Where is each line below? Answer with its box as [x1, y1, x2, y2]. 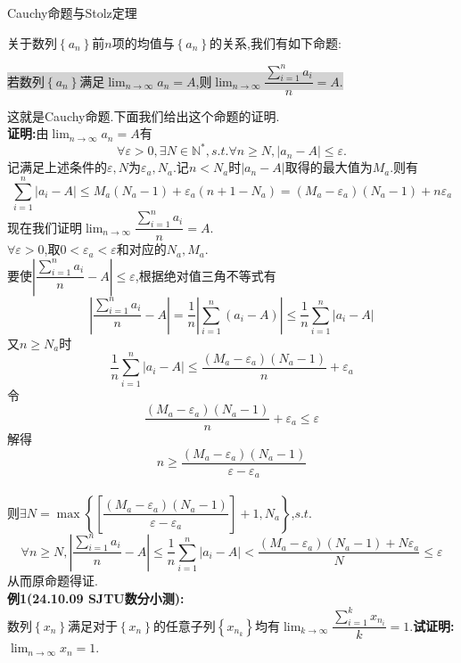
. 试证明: [409, 616, 455, 634]
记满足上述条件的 [7, 158, 107, 176]
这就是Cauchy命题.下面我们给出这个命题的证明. [7, 106, 280, 125]
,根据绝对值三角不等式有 [135, 266, 276, 284]
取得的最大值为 [284, 158, 373, 176]
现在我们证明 [7, 217, 82, 236]
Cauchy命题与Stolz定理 [7, 4, 137, 21]
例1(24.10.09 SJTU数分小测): [7, 588, 185, 607]
